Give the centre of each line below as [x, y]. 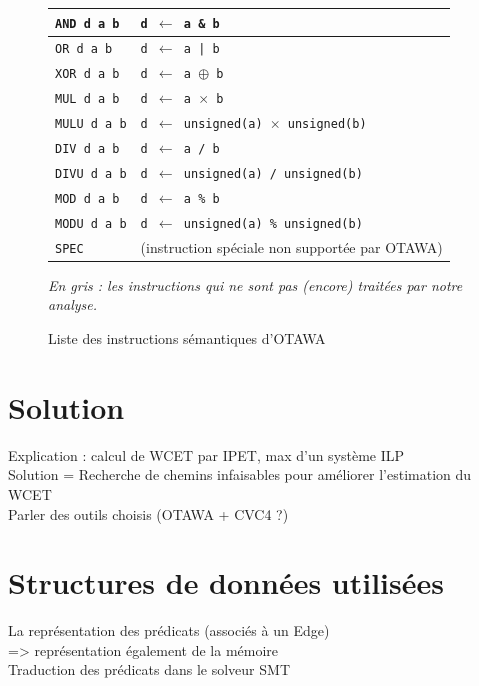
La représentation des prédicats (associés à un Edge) [169, 630]
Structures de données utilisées [226, 582]
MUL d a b [87, 99]
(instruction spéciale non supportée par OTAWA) [291, 246]
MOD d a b [87, 198]
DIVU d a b [91, 173]
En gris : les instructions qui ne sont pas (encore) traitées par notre [255, 284]
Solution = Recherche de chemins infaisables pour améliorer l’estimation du [240, 474]
